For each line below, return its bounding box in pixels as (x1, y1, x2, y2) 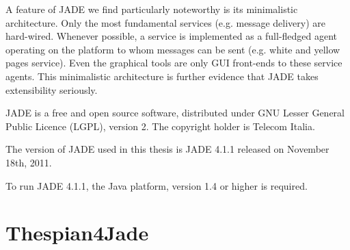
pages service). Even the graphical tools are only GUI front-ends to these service (5, 55, 342, 70)
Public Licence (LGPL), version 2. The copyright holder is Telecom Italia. (5, 118, 315, 133)
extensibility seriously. (5, 82, 98, 97)
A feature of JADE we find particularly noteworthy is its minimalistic (5, 2, 298, 16)
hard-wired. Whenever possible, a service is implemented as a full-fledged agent (5, 29, 338, 43)
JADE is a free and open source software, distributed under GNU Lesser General (5, 105, 345, 120)
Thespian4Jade (5, 218, 149, 247)
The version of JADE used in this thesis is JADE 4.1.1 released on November (5, 142, 329, 156)
